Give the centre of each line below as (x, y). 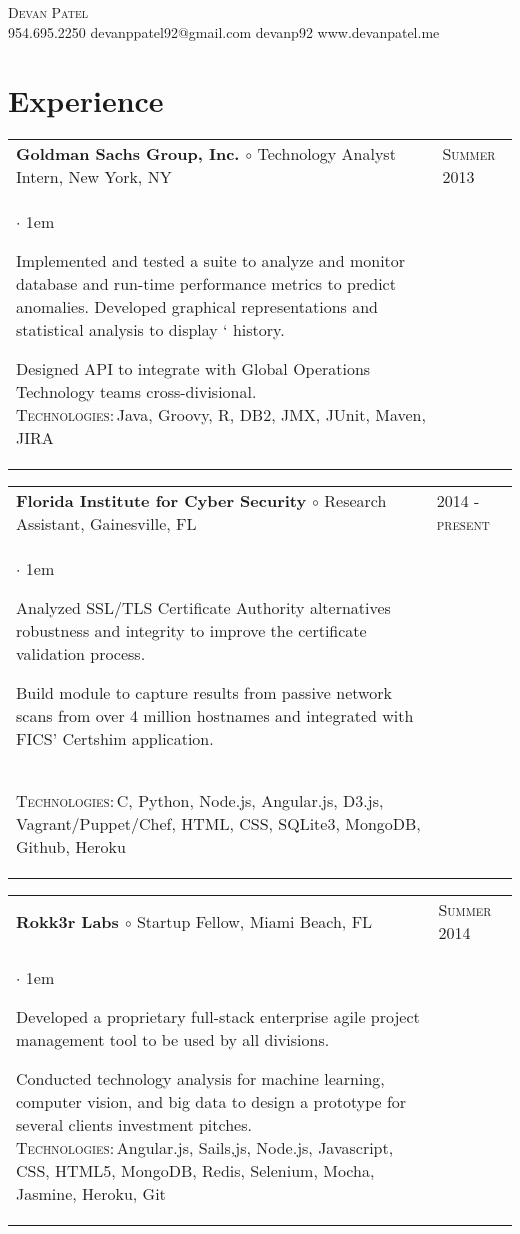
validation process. (81, 654)
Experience (86, 100)
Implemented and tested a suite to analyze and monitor (211, 261)
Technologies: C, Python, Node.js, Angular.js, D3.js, (200, 801)
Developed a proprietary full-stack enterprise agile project (218, 1017)
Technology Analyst (326, 154)
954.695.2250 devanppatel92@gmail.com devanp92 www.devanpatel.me (224, 31)
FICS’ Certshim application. (115, 739)
